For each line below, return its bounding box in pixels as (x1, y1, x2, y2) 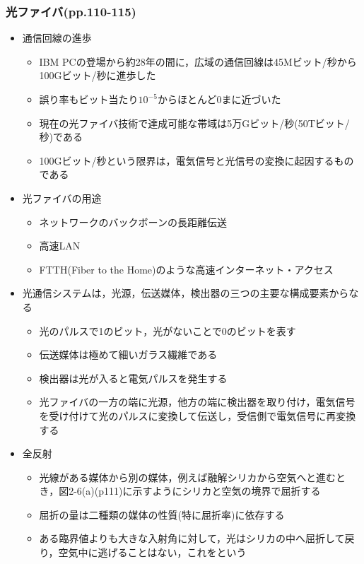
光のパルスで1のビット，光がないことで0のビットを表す (39, 323, 296, 338)
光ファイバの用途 (22, 190, 102, 205)
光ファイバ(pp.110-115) (6, 2, 136, 20)
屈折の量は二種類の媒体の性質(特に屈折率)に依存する (39, 507, 285, 522)
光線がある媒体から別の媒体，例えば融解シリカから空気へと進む (39, 469, 336, 484)
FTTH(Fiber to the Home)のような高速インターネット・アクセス (39, 262, 334, 276)
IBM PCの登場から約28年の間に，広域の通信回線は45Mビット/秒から (39, 54, 357, 69)
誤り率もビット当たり (39, 92, 139, 106)
